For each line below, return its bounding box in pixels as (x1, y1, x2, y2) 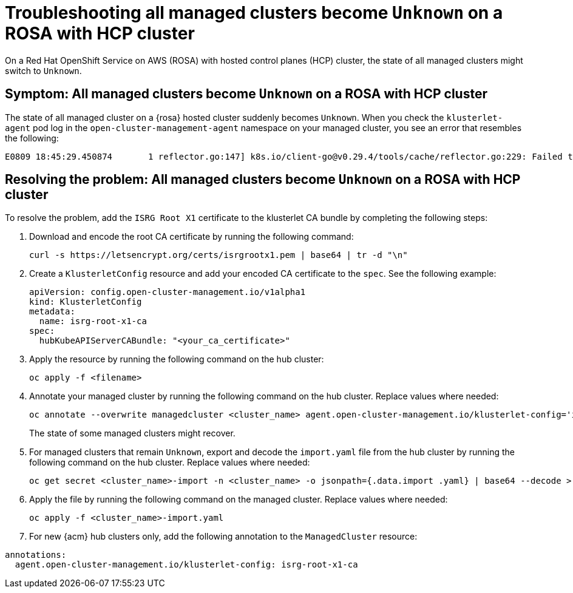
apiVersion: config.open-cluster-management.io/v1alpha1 (29, 287, 306, 297)
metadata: (29, 307, 75, 317)
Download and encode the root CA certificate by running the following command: (29, 231, 354, 242)
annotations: (5, 550, 67, 560)
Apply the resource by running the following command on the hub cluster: (29, 354, 324, 365)
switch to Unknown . (5, 65, 82, 76)
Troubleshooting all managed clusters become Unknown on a (5, 2, 503, 23)
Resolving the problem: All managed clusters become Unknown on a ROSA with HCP (5, 172, 521, 188)
